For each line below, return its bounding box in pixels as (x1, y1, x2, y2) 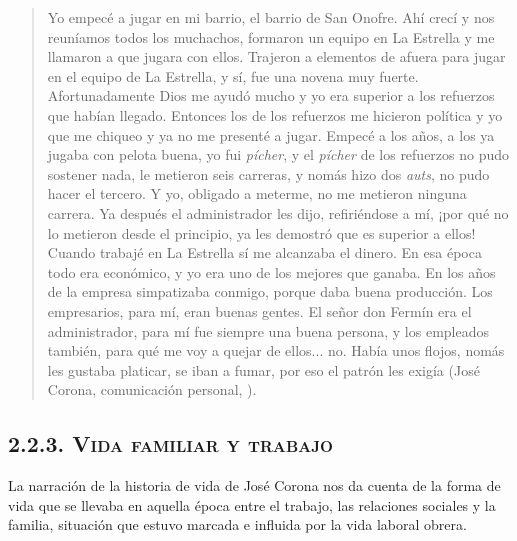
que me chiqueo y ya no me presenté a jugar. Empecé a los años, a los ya (47, 124, 495, 145)
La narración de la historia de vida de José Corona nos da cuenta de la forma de (8, 475, 501, 496)
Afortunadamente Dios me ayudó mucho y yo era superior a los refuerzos (47, 85, 495, 106)
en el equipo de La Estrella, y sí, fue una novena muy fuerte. (47, 65, 419, 86)
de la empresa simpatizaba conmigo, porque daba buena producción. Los (47, 281, 493, 302)
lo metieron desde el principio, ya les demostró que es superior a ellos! (47, 222, 476, 243)
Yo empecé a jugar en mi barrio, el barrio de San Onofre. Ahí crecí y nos (47, 7, 495, 27)
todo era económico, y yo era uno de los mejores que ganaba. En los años (47, 261, 496, 282)
